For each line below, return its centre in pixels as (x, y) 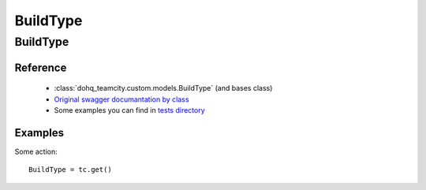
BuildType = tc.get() (70, 170)
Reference (41, 67)
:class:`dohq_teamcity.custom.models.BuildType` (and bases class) (163, 88)
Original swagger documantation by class (121, 99)
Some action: (36, 151)
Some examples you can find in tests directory (129, 110)
